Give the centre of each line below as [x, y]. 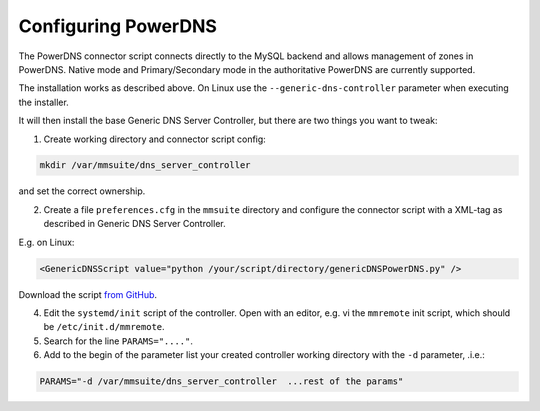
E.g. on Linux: [46, 242]
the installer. [43, 102]
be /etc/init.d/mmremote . [104, 327]
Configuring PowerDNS [117, 26]
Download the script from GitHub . [88, 294]
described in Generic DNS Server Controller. [134, 224]
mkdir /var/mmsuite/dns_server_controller [145, 165]
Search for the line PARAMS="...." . [118, 341]
